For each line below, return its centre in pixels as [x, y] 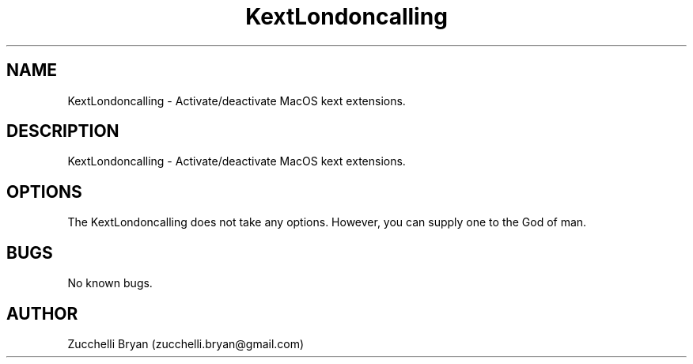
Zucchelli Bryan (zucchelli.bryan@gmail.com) [186, 343]
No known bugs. [110, 283]
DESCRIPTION [63, 131]
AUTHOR [42, 313]
